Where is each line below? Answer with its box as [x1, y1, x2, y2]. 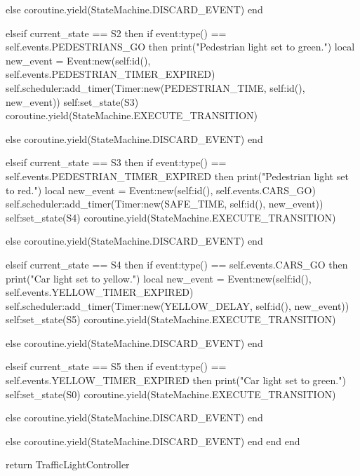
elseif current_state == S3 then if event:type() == [6, 155, 227, 170]
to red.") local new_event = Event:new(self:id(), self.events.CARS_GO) [6, 182, 316, 197]
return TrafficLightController [6, 457, 130, 472]
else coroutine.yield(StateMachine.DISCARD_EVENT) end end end [6, 433, 300, 448]
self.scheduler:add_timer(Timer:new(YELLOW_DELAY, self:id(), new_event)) [6, 298, 349, 313]
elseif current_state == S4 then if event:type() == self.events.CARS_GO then [6, 257, 348, 271]
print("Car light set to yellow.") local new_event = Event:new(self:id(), [6, 271, 312, 285]
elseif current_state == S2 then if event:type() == [6, 25, 227, 40]
